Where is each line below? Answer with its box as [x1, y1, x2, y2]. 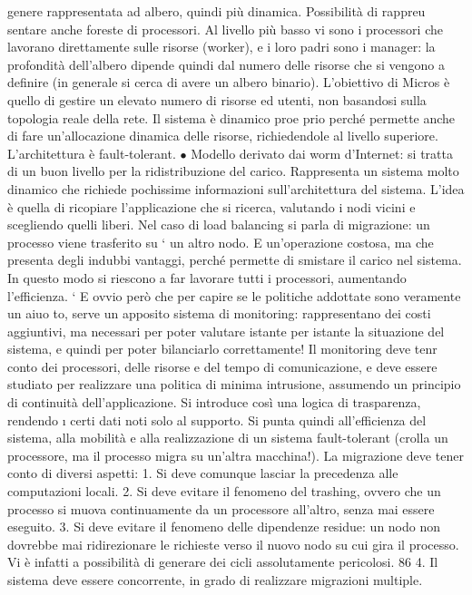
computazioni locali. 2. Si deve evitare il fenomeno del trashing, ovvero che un [7, 482, 441, 501]
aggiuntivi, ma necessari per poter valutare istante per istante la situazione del [7, 321, 445, 340]
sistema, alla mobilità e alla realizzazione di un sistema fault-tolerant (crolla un [7, 428, 448, 447]
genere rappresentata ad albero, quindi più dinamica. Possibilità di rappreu [7, 2, 426, 20]
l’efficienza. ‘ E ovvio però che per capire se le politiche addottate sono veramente [7, 286, 461, 305]
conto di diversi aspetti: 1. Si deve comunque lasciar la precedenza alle [7, 463, 398, 483]
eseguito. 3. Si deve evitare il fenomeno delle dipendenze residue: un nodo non [7, 517, 441, 536]
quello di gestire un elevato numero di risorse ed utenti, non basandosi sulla [7, 90, 427, 109]
